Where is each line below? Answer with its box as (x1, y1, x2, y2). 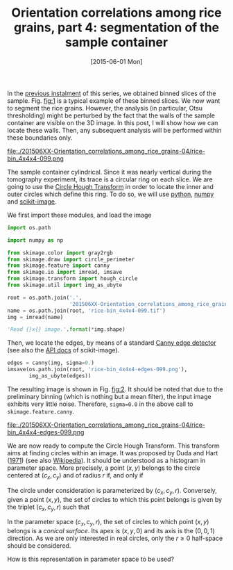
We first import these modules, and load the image (7, 211, 152, 219)
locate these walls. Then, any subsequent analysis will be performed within (7, 126, 222, 134)
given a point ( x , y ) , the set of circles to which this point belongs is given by (7, 495, 223, 503)
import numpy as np (7, 236, 64, 244)
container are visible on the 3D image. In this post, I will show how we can (7, 118, 218, 127)
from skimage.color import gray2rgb (7, 249, 113, 256)
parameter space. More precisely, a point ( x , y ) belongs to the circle (7, 464, 201, 472)
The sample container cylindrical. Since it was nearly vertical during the (7, 168, 212, 176)
